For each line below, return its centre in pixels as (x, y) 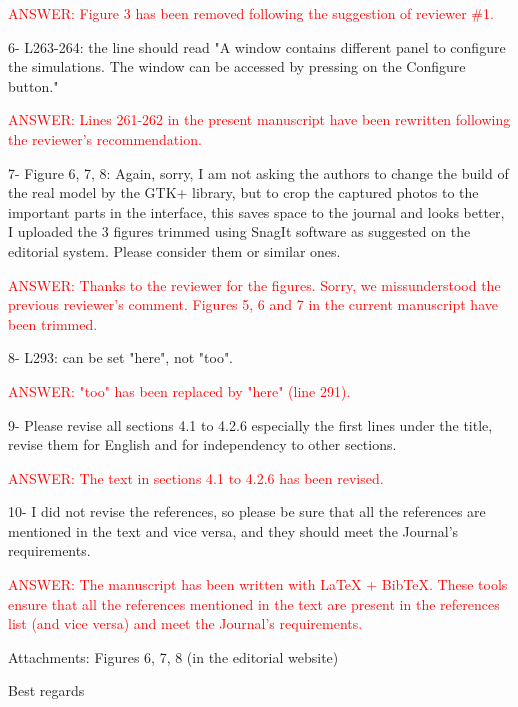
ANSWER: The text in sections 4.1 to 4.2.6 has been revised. (196, 477)
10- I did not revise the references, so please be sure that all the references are (247, 511)
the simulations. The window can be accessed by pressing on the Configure (237, 66)
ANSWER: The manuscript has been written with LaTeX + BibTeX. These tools (258, 584)
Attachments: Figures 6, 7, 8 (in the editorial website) (173, 656)
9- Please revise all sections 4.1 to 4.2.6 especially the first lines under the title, (250, 424)
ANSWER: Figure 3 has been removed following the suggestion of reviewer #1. (251, 13)
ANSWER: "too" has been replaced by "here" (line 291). (179, 390)
